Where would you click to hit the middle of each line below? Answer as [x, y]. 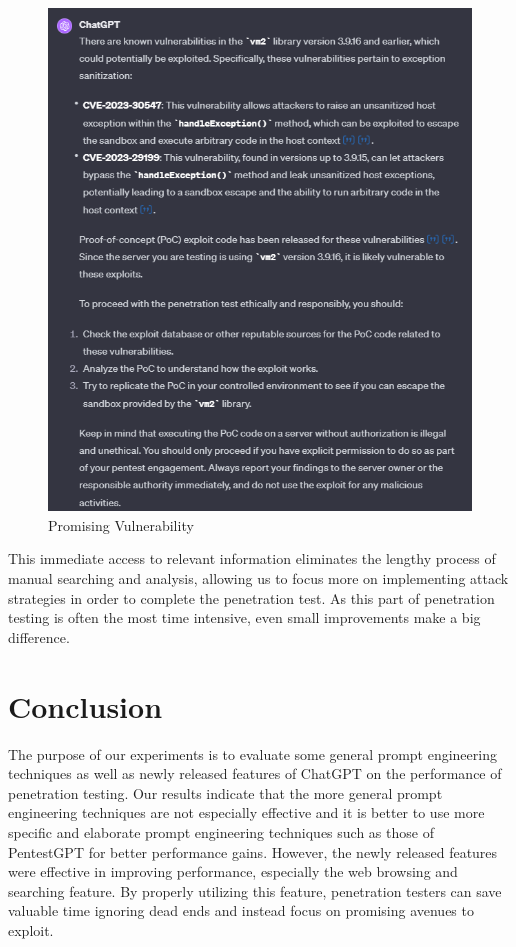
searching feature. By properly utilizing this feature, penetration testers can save [255, 890]
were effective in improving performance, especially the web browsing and [233, 871]
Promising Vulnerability [121, 524]
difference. [39, 636]
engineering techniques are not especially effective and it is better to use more [246, 812]
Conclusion [85, 705]
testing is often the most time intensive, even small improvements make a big [244, 617]
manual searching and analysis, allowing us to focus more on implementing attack [258, 578]
